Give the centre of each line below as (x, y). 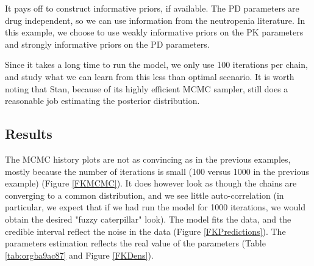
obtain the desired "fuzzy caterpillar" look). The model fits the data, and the (148, 219)
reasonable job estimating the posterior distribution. (102, 101)
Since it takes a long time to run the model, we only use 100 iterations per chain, (156, 65)
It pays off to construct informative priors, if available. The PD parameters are (152, 8)
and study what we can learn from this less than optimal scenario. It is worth (150, 76)
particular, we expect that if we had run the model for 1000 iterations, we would (155, 207)
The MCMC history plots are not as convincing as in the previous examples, (148, 159)
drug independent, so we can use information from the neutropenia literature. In (155, 20)
